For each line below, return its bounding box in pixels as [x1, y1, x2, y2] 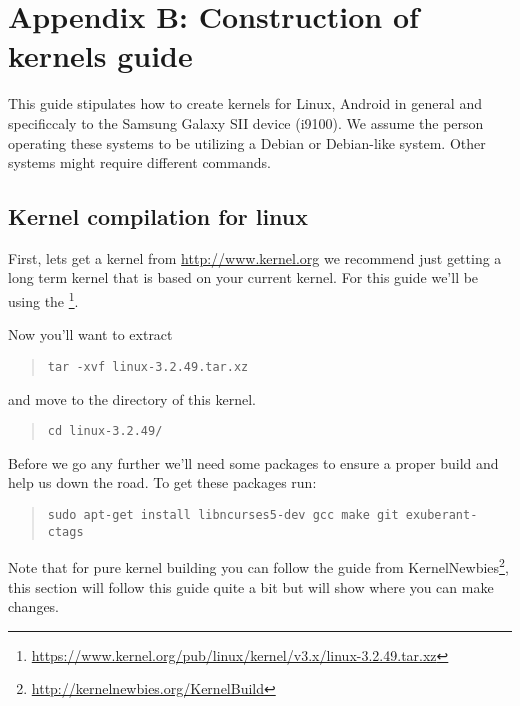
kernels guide [8, 35, 193, 76]
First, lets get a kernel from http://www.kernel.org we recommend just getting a [8, 247, 502, 268]
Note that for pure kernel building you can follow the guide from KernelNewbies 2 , [8, 554, 509, 577]
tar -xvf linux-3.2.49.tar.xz [47, 359, 249, 374]
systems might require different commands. [8, 152, 271, 173]
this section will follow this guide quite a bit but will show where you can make [8, 576, 494, 597]
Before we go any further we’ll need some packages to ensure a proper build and [8, 452, 499, 473]
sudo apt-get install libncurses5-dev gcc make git [47, 508, 399, 523]
